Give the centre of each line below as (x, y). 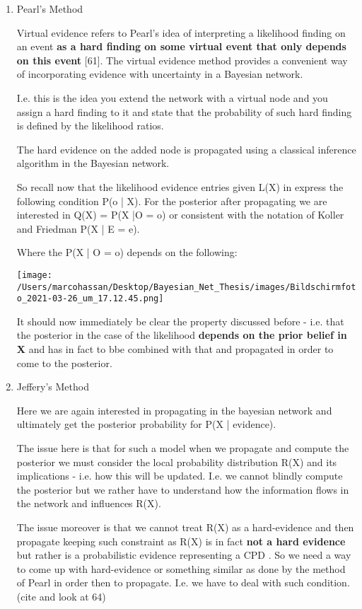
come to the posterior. (64, 362)
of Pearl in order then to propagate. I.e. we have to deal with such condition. (183, 582)
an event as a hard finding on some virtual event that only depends (181, 46)
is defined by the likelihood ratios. (90, 126)
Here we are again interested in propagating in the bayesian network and (174, 410)
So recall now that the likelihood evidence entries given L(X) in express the (180, 186)
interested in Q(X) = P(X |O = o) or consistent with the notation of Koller (180, 215)
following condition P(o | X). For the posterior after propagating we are (172, 201)
